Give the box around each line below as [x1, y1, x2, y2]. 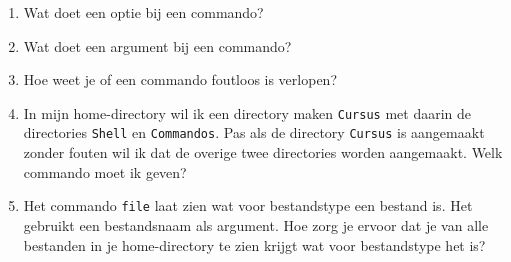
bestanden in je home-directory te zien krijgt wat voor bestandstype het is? [23, 234, 486, 255]
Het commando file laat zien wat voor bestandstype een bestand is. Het [23, 195, 473, 216]
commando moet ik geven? [23, 161, 187, 182]
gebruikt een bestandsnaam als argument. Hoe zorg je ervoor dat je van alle [23, 214, 489, 235]
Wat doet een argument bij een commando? [23, 35, 292, 56]
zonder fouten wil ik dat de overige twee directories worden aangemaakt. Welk [23, 142, 503, 163]
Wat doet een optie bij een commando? [23, 2, 264, 22]
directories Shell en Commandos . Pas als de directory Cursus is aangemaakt [23, 122, 485, 143]
